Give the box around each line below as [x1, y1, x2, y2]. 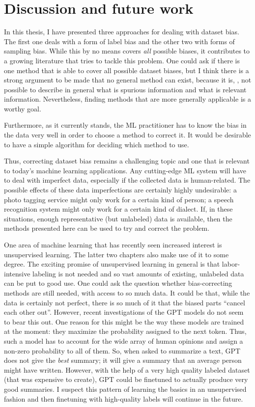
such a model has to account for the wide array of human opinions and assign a [4, 335, 243, 346]
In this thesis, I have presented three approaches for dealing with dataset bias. [4, 27, 240, 37]
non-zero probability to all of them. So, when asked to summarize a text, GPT [4, 345, 241, 355]
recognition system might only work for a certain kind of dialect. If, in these [4, 204, 233, 214]
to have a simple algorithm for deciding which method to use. [4, 139, 189, 149]
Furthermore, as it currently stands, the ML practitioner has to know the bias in [4, 120, 247, 130]
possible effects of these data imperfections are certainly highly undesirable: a [4, 185, 237, 195]
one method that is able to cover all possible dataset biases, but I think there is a [4, 65, 249, 75]
